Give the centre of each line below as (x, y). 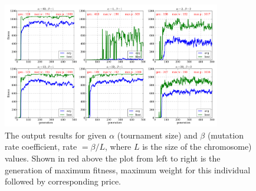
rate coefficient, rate (41, 146)
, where (118, 146)
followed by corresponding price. (63, 181)
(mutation (225, 135)
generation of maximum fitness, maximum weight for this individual (128, 169)
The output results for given (56, 135)
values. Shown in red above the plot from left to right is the (113, 158)
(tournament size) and (157, 135)
